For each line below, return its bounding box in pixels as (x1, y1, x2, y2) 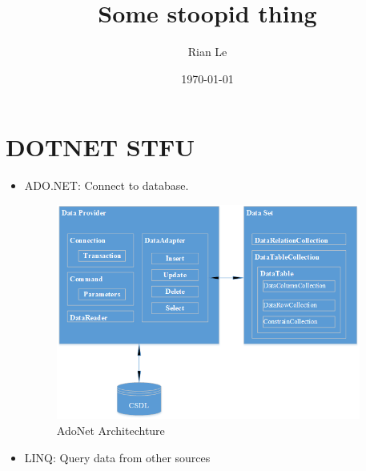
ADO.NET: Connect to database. (24, 177, 189, 194)
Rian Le (187, 43, 227, 60)
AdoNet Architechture (56, 421, 165, 438)
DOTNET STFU (6, 131, 195, 163)
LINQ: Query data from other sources (24, 449, 211, 465)
